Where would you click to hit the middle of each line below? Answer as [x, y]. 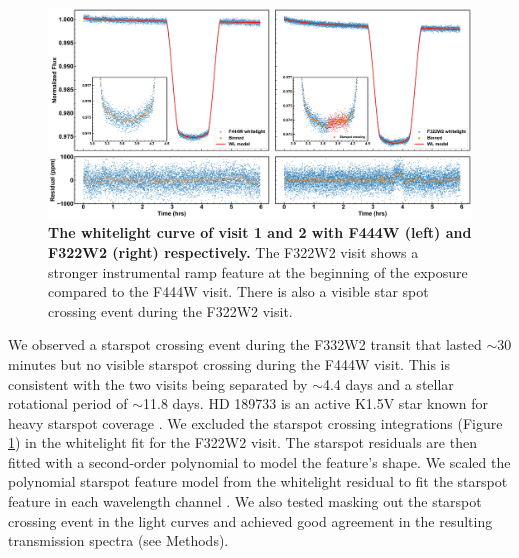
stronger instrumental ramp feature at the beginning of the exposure [258, 271]
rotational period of [68, 403]
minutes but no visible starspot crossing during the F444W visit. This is [229, 363]
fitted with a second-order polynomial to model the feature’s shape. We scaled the [259, 461]
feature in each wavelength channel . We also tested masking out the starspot [245, 501]
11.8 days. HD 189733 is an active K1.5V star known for [316, 403]
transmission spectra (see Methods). [118, 540]
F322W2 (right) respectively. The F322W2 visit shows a [233, 251]
